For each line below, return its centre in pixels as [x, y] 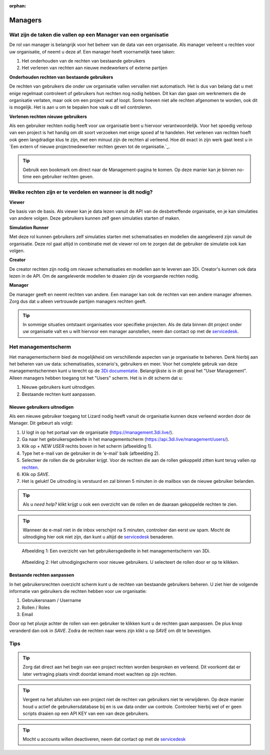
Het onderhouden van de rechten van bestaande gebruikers [83, 61]
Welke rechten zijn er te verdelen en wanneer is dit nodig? [81, 192]
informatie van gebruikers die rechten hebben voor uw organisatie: [78, 591]
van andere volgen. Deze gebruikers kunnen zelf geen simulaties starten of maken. [95, 218]
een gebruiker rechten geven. [63, 177]
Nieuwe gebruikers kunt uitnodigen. [58, 387]
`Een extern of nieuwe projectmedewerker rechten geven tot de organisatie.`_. [89, 147]
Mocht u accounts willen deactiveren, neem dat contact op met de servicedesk [104, 739]
